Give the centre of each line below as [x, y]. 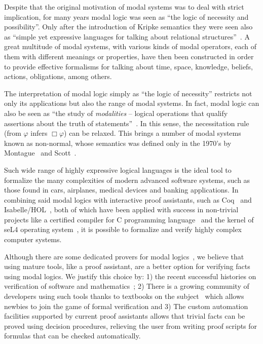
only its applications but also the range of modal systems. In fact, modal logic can [132, 103]
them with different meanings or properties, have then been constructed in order [129, 56]
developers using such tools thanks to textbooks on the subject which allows [124, 296]
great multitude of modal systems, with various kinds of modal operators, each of [130, 46]
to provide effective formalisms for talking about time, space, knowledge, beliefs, [128, 66]
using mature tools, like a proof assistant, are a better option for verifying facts [127, 266]
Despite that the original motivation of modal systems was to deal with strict [124, 7]
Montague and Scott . [40, 153]
